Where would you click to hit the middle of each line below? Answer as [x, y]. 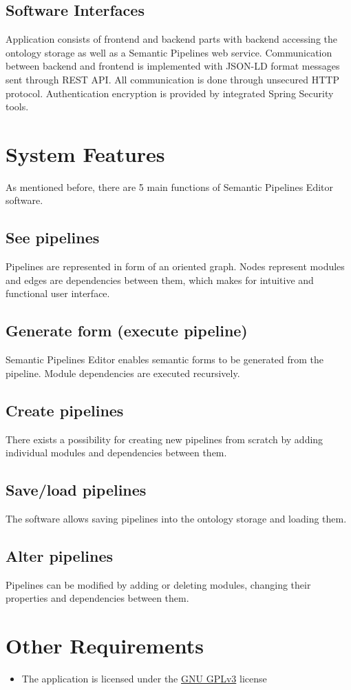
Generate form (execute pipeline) [127, 331]
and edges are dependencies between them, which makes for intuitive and [160, 280]
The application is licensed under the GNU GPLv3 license [144, 679]
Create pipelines [65, 410]
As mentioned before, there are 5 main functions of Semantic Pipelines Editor [170, 186]
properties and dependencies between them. [97, 598]
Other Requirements [105, 646]
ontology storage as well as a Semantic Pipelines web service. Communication [169, 52]
